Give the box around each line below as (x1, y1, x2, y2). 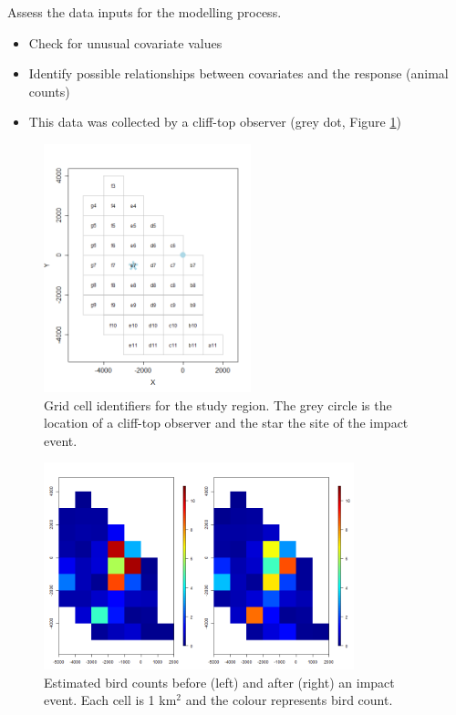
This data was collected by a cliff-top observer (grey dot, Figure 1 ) (28, 112, 401, 131)
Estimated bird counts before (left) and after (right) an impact (44, 672, 395, 691)
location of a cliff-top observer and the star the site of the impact (44, 413, 409, 432)
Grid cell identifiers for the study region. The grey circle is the (44, 395, 392, 414)
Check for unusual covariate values (28, 33, 223, 52)
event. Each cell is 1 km (44, 690, 177, 710)
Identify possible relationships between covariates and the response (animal (28, 64, 449, 83)
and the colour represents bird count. (185, 690, 393, 710)
